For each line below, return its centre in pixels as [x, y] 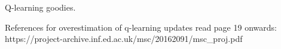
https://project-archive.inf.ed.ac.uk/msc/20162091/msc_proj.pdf [124, 39]
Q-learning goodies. [40, 7]
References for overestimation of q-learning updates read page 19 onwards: [141, 27]
